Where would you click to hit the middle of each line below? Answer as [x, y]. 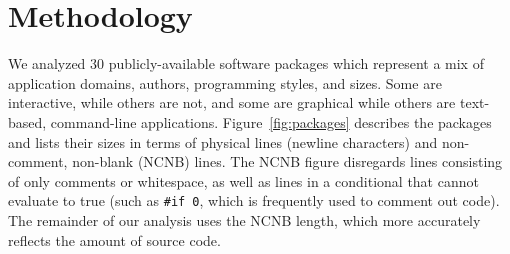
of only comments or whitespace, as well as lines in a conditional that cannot [243, 180]
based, [27, 121]
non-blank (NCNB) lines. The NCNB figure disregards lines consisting [287, 161]
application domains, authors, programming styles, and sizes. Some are [225, 82]
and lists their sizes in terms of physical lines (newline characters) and [223, 141]
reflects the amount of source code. [114, 239]
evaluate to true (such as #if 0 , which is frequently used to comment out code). [254, 200]
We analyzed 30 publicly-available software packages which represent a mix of [246, 63]
